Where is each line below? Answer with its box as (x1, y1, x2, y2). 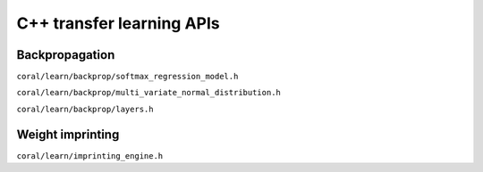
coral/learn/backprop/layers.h (16, 103, 154, 114)
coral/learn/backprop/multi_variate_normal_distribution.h (16, 87, 282, 98)
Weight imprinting (16, 127, 120, 142)
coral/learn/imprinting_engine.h (16, 151, 164, 160)
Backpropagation (16, 47, 115, 62)
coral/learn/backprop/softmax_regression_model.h (16, 71, 239, 82)
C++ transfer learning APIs (16, 13, 221, 33)
